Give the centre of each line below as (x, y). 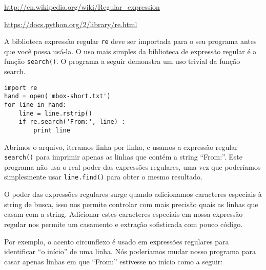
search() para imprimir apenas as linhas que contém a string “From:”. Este (124, 157)
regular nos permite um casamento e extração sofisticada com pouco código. (124, 224)
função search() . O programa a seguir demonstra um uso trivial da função (122, 61)
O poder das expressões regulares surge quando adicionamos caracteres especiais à (133, 194)
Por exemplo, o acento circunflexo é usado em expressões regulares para (117, 241)
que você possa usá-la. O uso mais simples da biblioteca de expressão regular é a (130, 51)
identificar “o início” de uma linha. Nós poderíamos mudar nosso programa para (130, 251)
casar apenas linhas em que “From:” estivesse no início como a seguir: (114, 261)
